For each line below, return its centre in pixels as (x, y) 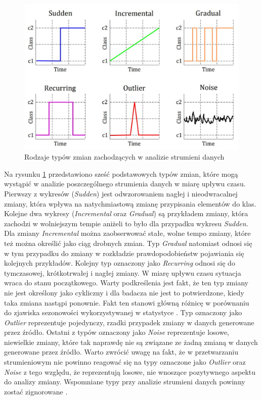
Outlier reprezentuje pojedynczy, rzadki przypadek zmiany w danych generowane (129, 322)
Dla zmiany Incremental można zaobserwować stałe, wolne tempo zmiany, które (127, 233)
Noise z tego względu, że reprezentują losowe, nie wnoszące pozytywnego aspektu (130, 371)
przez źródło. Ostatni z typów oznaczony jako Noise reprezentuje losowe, (117, 332)
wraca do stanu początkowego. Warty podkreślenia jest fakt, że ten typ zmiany (126, 283)
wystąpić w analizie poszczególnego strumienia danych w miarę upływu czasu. (125, 184)
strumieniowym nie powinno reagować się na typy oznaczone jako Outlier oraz (125, 362)
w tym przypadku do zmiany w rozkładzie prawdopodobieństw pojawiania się (124, 253)
